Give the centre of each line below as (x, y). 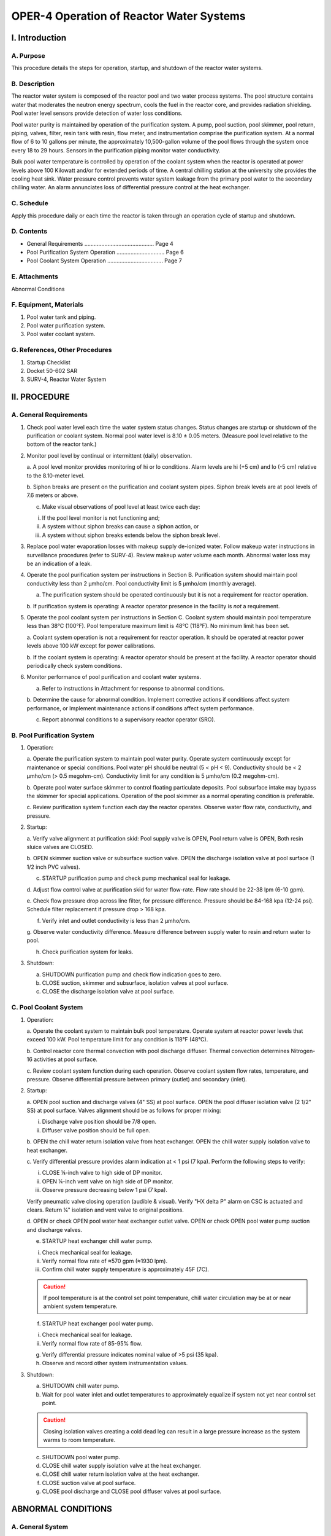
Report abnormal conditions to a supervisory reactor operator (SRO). (129, 719)
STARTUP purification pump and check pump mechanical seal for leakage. (136, 878)
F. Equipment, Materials (48, 305)
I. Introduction (39, 38)
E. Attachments (35, 276)
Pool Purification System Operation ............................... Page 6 (105, 253)
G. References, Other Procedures (62, 350)
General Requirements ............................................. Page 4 (100, 243)
